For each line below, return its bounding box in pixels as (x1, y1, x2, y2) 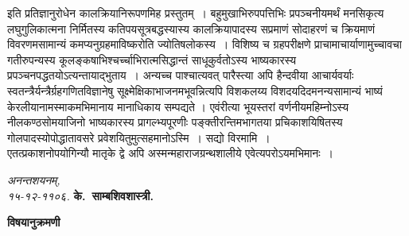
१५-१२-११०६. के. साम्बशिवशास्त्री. (7, 187, 154, 203)
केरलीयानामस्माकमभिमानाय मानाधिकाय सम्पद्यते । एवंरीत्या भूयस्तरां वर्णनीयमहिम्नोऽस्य (7, 98, 349, 114)
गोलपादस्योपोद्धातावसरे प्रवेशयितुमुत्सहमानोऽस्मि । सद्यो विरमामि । (7, 129, 271, 145)
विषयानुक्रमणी (7, 214, 60, 230)
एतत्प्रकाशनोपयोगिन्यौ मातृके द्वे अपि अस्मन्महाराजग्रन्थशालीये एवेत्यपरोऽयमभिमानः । (7, 145, 334, 161)
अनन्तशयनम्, (7, 171, 60, 188)
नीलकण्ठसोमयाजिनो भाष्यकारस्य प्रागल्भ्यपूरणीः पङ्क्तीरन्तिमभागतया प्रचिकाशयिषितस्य (7, 114, 343, 130)
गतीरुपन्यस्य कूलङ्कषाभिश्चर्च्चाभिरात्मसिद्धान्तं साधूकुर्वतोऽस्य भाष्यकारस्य (7, 51, 297, 68)
